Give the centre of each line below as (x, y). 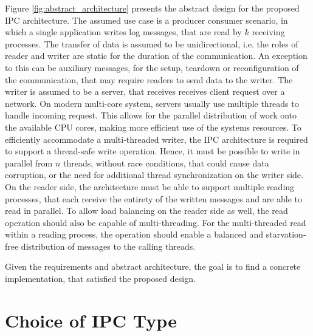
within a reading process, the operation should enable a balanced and (134, 234)
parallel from (29, 163)
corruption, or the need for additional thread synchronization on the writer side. (154, 175)
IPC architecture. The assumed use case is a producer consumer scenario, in (146, 20)
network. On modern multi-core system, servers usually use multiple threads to (152, 103)
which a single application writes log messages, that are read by (123, 32)
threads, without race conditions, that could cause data (166, 163)
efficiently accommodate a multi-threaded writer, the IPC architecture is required (156, 139)
